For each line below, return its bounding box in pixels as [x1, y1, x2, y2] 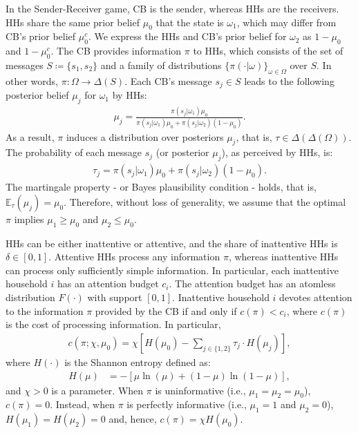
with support [87, 290, 142, 305]
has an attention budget [57, 276, 159, 291]
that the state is [156, 15, 224, 29]
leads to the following [244, 73, 335, 88]
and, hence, [109, 412, 157, 426]
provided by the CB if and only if [95, 303, 237, 318]
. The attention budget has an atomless [169, 276, 336, 291]
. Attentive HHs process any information [48, 249, 220, 264]
